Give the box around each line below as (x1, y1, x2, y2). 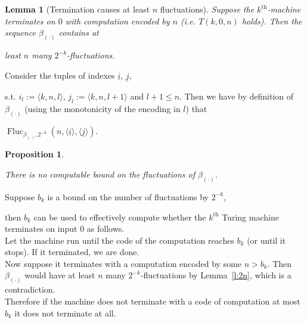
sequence (5, 26, 36, 39)
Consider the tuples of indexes (5, 69, 115, 81)
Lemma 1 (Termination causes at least (5, 3, 150, 15)
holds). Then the (241, 14, 302, 27)
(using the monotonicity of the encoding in (24, 102, 181, 114)
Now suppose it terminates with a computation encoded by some (5, 257, 241, 269)
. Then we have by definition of (179, 89, 293, 102)
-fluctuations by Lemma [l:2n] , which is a (140, 269, 292, 281)
